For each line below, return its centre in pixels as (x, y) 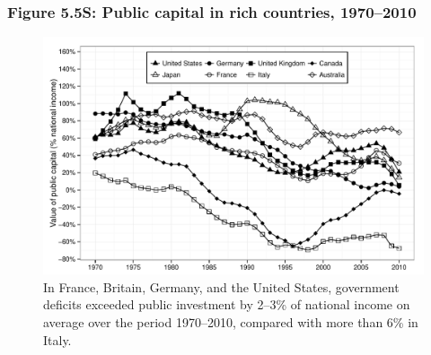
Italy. (57, 339)
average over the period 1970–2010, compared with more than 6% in (231, 322)
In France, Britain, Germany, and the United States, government (221, 286)
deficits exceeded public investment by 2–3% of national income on (227, 304)
